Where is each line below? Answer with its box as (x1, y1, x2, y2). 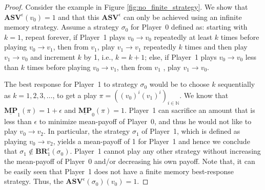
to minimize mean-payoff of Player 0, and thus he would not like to (39, 115, 252, 126)
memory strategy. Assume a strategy (4, 21, 119, 32)
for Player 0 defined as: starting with (131, 21, 248, 32)
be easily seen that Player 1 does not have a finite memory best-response (4, 165, 234, 176)
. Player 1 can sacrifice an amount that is (124, 104, 255, 115)
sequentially (218, 79, 255, 89)
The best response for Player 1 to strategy (4, 79, 138, 89)
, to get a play (52, 89, 97, 100)
